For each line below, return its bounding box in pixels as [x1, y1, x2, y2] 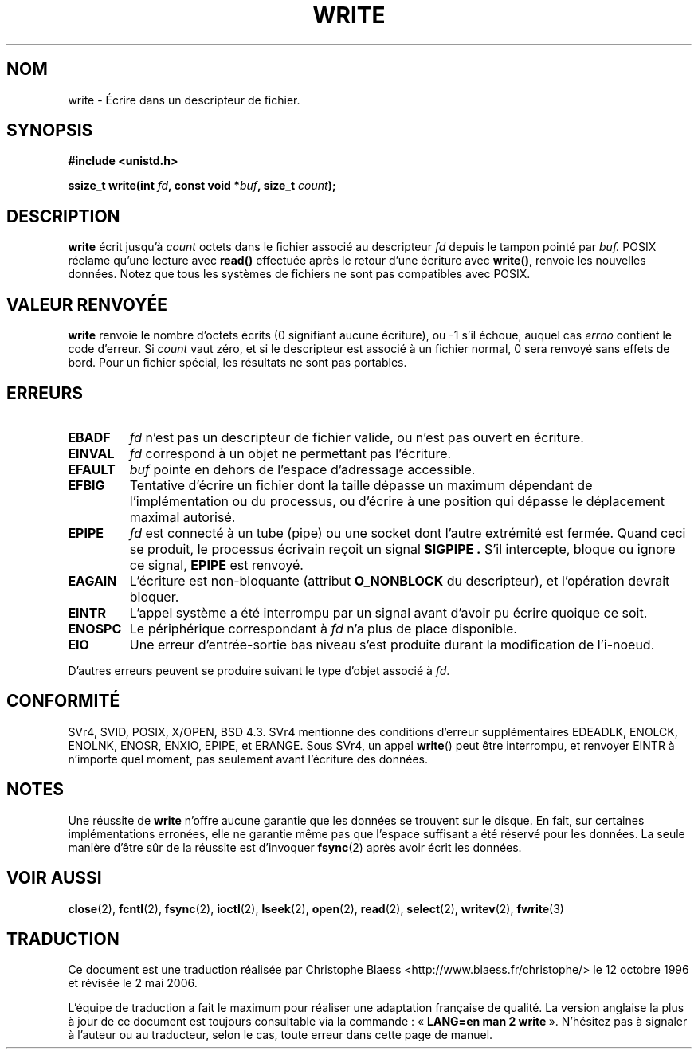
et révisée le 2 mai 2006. [68, 976, 198, 990]
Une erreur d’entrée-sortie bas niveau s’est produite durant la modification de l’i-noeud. [129, 636, 655, 653]
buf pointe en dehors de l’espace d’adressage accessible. [129, 461, 476, 477]
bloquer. [129, 588, 179, 605]
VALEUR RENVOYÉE [6, 294, 167, 315]
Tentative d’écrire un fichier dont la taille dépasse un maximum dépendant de [129, 477, 593, 493]
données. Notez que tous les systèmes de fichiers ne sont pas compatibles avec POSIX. [68, 267, 531, 281]
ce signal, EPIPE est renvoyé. [129, 556, 304, 573]
